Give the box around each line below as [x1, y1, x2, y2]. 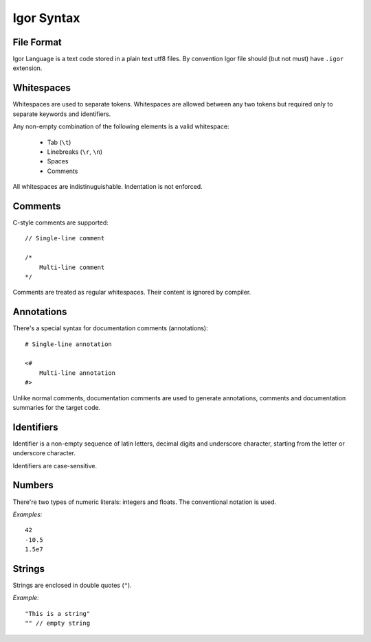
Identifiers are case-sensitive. [12, 461, 98, 470]
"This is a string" [25, 610, 91, 617]
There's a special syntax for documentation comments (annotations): [12, 324, 209, 332]
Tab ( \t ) [47, 138, 71, 146]
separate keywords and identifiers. [12, 110, 111, 118]
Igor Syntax [12, 10, 80, 25]
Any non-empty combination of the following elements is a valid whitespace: [12, 122, 229, 130]
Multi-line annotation [38, 369, 116, 377]
